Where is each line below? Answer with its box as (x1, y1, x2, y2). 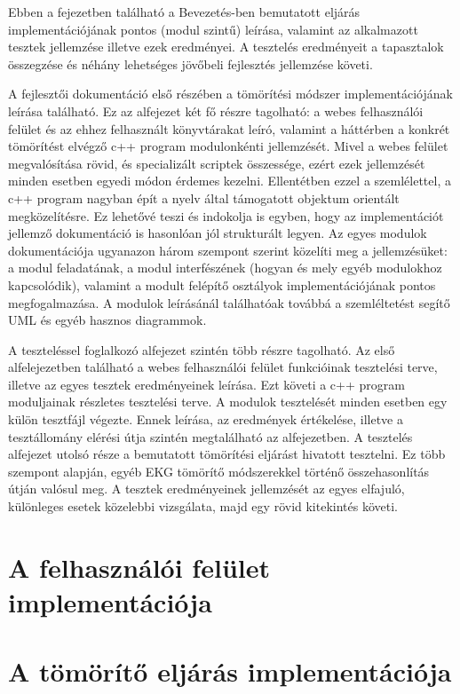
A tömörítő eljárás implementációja (8, 653, 452, 690)
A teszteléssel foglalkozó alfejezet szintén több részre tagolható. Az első (8, 340, 395, 359)
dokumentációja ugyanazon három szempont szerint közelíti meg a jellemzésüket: (8, 241, 448, 259)
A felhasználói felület (8, 548, 270, 585)
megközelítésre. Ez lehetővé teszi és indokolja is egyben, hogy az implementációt (8, 206, 444, 225)
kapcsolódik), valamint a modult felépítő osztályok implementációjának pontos (8, 275, 436, 294)
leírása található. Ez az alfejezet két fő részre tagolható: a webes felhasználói (8, 101, 424, 120)
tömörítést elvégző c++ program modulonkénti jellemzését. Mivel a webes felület (8, 137, 448, 155)
